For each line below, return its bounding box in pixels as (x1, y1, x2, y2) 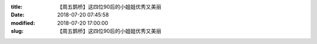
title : (11, 3, 23, 10)
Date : (11, 12, 25, 19)
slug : (11, 28, 23, 35)
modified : (11, 19, 35, 26)
